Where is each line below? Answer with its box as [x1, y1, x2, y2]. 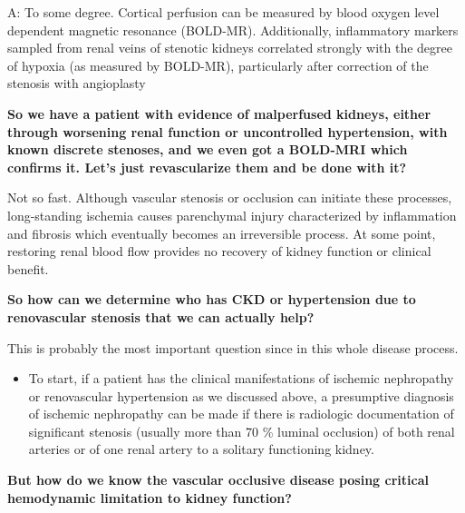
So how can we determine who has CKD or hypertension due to [7, 290, 416, 309]
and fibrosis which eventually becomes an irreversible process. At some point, [7, 223, 436, 242]
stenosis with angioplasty [7, 74, 146, 93]
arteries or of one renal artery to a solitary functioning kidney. [28, 439, 374, 459]
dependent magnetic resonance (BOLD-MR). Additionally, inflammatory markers [7, 20, 459, 39]
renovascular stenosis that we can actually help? [7, 307, 315, 326]
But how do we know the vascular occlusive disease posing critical [7, 470, 429, 489]
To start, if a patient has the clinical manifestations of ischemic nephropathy [28, 369, 454, 388]
